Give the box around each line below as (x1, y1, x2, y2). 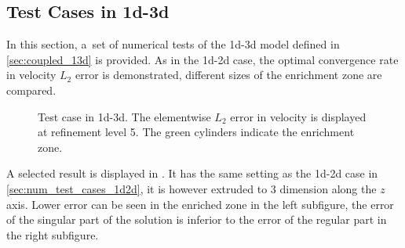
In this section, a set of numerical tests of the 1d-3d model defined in (6, 36, 340, 52)
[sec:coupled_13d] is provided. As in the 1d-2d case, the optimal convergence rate (6, 51, 399, 67)
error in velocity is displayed (230, 108, 367, 124)
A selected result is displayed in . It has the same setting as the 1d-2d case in (6, 165, 378, 182)
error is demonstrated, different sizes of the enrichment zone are (75, 66, 382, 83)
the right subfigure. (6, 226, 99, 243)
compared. (6, 81, 57, 98)
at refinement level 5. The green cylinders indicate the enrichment (38, 124, 355, 140)
